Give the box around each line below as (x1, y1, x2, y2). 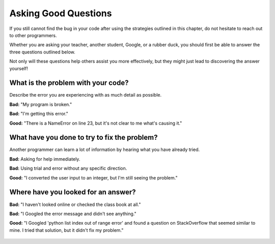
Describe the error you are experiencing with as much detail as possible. (9, 92, 162, 98)
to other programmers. (9, 32, 57, 38)
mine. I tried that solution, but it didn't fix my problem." (9, 227, 124, 233)
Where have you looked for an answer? (9, 188, 136, 197)
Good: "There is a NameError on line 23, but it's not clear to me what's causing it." (9, 120, 182, 126)
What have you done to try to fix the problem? (9, 133, 158, 142)
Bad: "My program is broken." (9, 101, 72, 107)
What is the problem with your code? (9, 79, 129, 87)
